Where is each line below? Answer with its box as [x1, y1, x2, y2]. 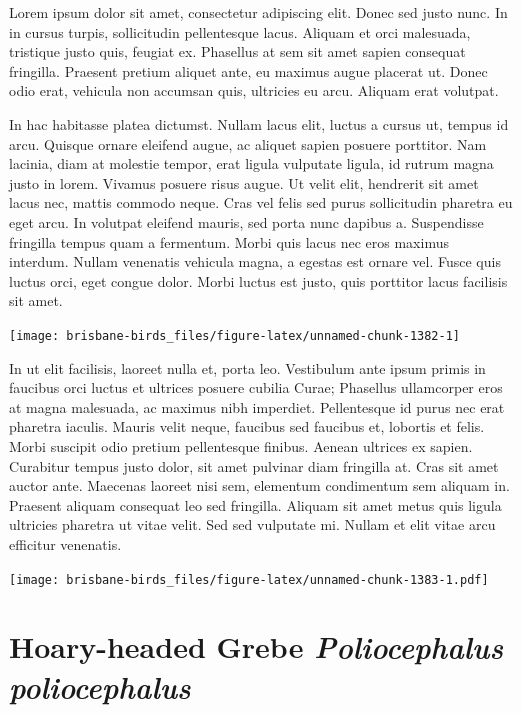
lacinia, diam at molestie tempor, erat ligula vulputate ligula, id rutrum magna [9, 153, 494, 174]
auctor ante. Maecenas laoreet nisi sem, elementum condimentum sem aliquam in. [9, 475, 510, 496]
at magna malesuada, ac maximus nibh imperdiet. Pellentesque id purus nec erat [9, 396, 505, 417]
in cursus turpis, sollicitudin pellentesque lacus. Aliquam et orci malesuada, [9, 21, 471, 42]
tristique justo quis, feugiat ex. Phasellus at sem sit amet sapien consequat [9, 41, 466, 62]
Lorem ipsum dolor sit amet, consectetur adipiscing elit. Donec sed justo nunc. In [9, 2, 508, 22]
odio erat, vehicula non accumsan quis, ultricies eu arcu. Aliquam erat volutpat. [9, 80, 499, 101]
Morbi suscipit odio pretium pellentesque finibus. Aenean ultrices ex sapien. [9, 435, 473, 456]
